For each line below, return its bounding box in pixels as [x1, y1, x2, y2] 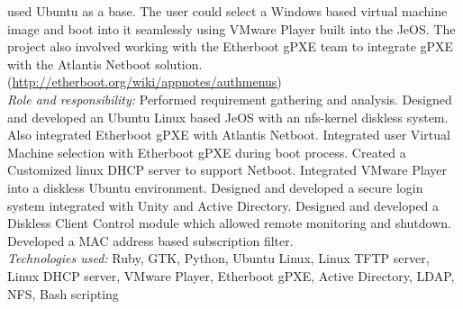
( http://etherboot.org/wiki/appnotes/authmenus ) [7, 72, 282, 91]
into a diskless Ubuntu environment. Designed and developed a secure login [7, 177, 423, 196]
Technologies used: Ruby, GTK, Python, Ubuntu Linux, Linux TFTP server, [7, 249, 430, 268]
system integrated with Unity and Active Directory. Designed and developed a [7, 195, 440, 214]
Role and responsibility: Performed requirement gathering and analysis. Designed [7, 89, 452, 108]
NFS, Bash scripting [7, 284, 119, 303]
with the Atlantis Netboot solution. [7, 54, 203, 73]
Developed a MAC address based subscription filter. [7, 231, 294, 250]
